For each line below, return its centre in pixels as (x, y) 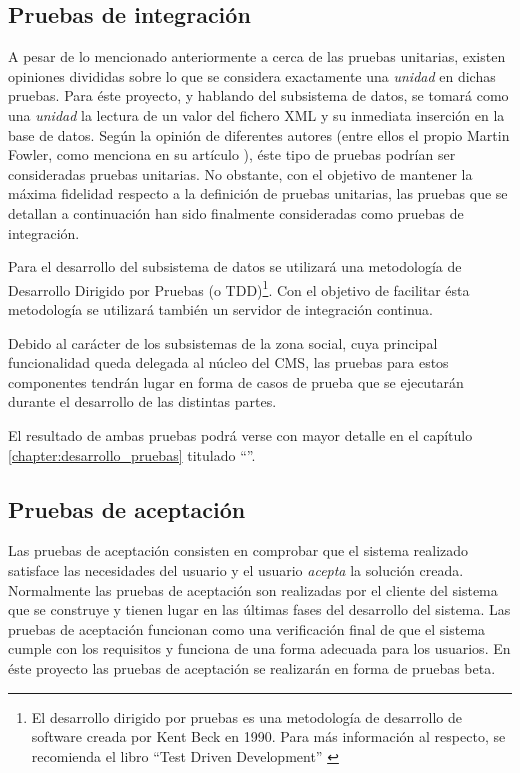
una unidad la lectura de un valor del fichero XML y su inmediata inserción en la (256, 114)
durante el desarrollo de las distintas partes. (142, 401)
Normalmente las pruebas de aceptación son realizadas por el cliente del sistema (253, 589)
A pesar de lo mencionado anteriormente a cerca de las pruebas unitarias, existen (257, 56)
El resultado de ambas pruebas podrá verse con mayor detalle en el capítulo (240, 434)
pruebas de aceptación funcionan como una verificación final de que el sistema (247, 628)
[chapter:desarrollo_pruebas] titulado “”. (132, 454)
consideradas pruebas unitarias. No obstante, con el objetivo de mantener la (240, 173)
